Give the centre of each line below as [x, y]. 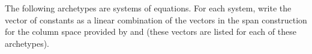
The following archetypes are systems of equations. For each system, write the [148, 8]
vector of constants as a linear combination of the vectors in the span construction [156, 19]
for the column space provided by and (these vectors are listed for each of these [151, 31]
